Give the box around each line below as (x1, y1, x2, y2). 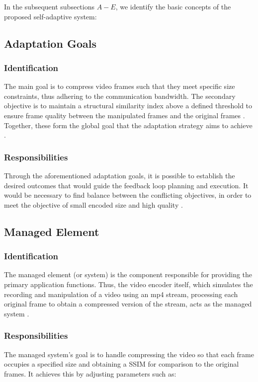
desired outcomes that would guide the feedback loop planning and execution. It (4, 180, 249, 190)
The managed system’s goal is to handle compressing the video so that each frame (4, 349, 254, 359)
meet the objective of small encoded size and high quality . (4, 199, 183, 210)
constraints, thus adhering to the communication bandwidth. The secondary (4, 90, 236, 101)
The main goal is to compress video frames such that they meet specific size (4, 81, 235, 91)
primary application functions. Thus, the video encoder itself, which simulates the (4, 279, 253, 289)
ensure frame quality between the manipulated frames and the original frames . (4, 110, 245, 120)
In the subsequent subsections (4, 1, 94, 11)
